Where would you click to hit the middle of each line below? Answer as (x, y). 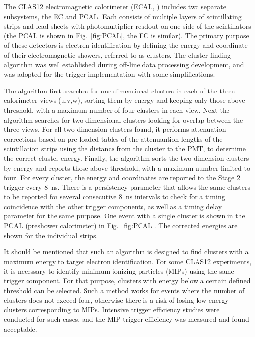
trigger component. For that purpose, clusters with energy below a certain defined (127, 281)
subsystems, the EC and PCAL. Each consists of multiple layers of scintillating (123, 16)
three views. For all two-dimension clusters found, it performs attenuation (115, 129)
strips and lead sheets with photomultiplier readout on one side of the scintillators (127, 26)
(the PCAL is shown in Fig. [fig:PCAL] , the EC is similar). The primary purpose (127, 35)
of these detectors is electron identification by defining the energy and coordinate (126, 45)
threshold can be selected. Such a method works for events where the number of (124, 290)
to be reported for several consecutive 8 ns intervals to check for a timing (114, 197)
